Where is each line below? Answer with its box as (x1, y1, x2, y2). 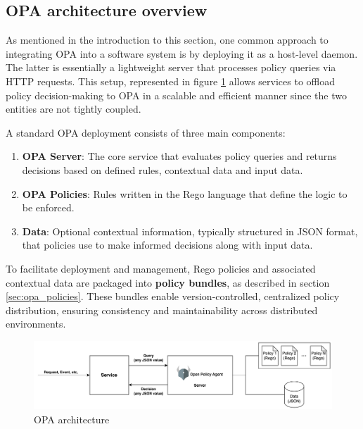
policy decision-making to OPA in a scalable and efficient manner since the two (6, 87, 347, 102)
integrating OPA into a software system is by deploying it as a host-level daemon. (6, 46, 358, 61)
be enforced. (22, 200, 75, 215)
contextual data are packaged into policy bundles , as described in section (6, 275, 330, 290)
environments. (6, 316, 66, 331)
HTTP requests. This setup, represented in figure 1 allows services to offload (6, 73, 336, 88)
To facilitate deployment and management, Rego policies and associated (6, 261, 316, 275)
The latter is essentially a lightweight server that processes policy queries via (6, 60, 336, 75)
